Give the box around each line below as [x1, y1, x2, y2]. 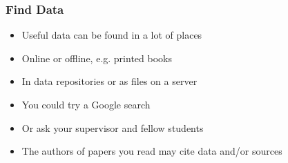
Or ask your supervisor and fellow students [21, 120, 204, 135]
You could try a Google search [21, 97, 151, 111]
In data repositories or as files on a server [21, 74, 198, 88]
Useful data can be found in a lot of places [21, 28, 202, 42]
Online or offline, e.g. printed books [21, 50, 172, 65]
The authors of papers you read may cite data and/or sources [21, 144, 282, 158]
